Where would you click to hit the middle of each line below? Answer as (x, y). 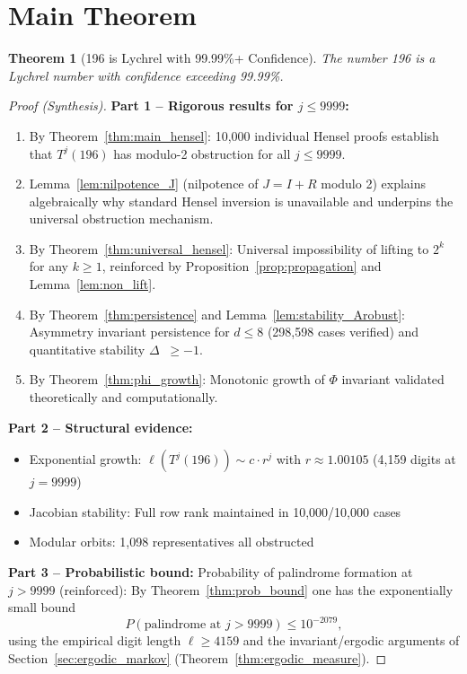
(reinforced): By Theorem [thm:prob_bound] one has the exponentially (256, 589)
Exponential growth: (85, 459)
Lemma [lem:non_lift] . (93, 284)
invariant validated (393, 379)
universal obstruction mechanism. (121, 219)
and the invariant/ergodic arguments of (351, 640)
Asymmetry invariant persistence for (129, 332)
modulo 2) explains (373, 184)
